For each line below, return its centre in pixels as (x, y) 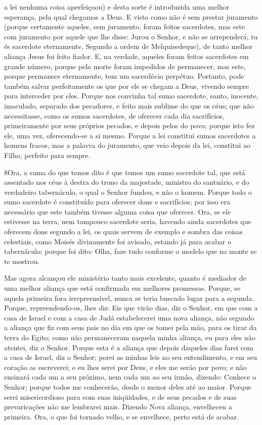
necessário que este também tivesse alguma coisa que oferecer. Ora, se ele (118, 211)
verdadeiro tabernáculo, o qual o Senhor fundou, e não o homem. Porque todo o (128, 192)
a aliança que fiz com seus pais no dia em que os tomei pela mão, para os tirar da (130, 327)
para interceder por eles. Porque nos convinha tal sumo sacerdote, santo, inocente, (131, 96)
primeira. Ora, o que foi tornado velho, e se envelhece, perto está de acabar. (121, 416)
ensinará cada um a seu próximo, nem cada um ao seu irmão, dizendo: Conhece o (130, 377)
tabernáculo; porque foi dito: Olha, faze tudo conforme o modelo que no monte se (130, 251)
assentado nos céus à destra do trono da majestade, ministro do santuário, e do (127, 182)
